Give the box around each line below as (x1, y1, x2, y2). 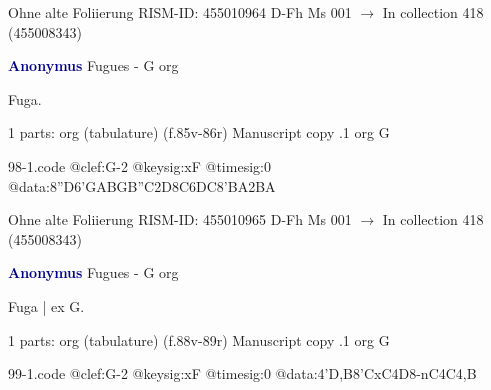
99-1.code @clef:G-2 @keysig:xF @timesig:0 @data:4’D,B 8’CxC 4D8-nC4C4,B (8, 363, 477, 384)
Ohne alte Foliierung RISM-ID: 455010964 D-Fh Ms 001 (8, 2, 352, 22)
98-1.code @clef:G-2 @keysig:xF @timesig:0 (8, 155, 271, 176)
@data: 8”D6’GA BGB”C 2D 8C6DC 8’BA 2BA (8, 175, 276, 196)
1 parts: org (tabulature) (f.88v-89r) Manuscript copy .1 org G (8, 329, 390, 350)
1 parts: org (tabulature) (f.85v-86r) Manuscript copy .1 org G (8, 122, 390, 143)
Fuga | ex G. (8, 295, 85, 316)
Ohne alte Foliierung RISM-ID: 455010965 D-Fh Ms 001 (8, 209, 352, 230)
